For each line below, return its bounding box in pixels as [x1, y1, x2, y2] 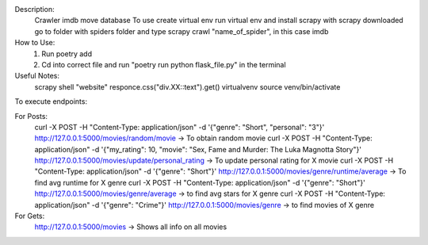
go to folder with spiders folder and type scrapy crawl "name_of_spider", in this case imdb [34, 26, 329, 36]
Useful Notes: [14, 71, 59, 81]
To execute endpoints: [14, 97, 87, 106]
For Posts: [14, 111, 48, 121]
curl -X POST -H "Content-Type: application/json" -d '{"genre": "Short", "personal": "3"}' [34, 122, 325, 132]
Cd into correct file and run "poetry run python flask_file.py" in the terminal [41, 59, 286, 69]
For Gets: [14, 211, 45, 221]
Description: [14, 5, 55, 13]
